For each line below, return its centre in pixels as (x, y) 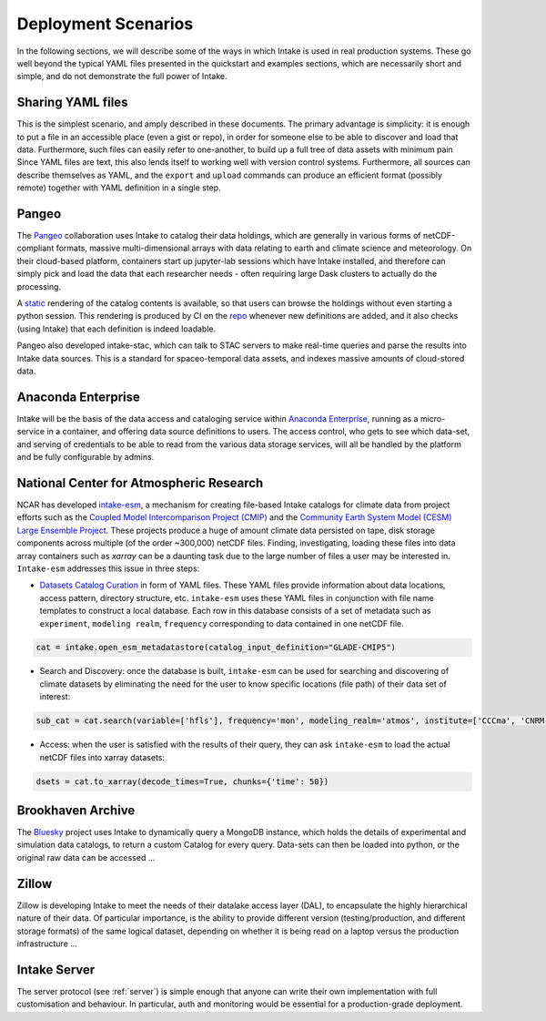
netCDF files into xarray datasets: (102, 757)
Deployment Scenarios (105, 24)
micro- (433, 418)
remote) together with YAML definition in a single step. (119, 188)
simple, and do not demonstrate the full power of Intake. (122, 77)
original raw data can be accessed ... (86, 857)
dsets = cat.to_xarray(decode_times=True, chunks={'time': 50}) (182, 781)
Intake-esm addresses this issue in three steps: (108, 568)
